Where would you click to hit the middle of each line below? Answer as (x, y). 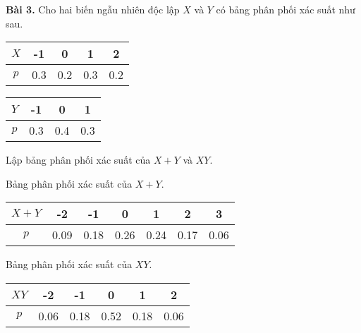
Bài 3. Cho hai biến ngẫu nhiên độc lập (93, 9)
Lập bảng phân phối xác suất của (78, 160)
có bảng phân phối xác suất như (286, 9)
